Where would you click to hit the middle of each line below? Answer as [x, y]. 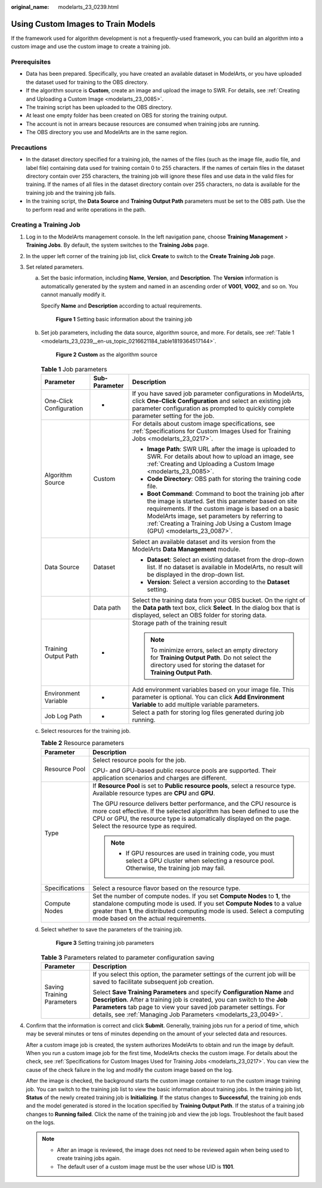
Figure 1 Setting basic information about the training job [124, 319]
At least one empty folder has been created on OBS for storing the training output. [127, 116]
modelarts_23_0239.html [89, 7]
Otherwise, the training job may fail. [176, 868]
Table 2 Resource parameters [83, 743]
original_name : [30, 7]
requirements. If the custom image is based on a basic [223, 508]
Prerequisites [31, 62]
